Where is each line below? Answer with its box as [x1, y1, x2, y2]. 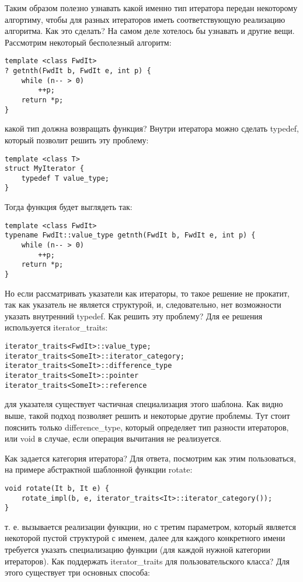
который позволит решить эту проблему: [5, 133, 149, 146]
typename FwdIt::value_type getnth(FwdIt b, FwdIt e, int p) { [5, 231, 256, 240]
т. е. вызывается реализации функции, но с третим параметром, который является [5, 520, 296, 532]
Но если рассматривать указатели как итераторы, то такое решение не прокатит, [5, 287, 290, 299]
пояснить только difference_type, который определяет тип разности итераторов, [5, 421, 289, 433]
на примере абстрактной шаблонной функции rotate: [5, 463, 193, 476]
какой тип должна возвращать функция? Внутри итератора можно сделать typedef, [5, 122, 299, 135]
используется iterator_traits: [5, 321, 108, 333]
